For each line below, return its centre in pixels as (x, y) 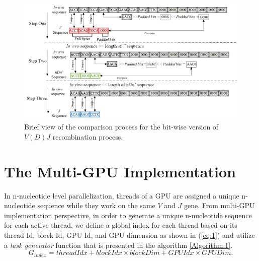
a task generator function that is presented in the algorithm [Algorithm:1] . (118, 245)
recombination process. (88, 136)
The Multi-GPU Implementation (120, 171)
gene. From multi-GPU (219, 205)
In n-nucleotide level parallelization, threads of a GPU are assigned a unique (122, 195)
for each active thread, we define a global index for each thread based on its (121, 225)
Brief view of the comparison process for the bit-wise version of (121, 127)
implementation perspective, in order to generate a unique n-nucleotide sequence (128, 215)
